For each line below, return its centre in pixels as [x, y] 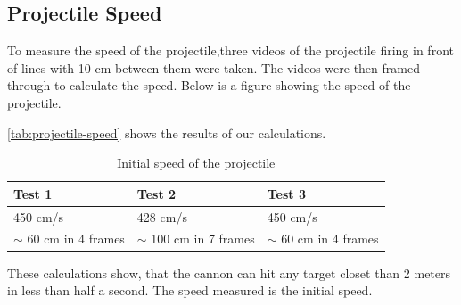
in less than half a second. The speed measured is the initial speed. [190, 290]
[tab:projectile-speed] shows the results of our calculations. [167, 132]
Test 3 [286, 193]
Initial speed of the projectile [196, 163]
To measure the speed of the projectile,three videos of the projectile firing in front [230, 50]
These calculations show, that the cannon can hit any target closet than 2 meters [229, 272]
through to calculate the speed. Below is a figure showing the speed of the [209, 85]
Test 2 [156, 193]
